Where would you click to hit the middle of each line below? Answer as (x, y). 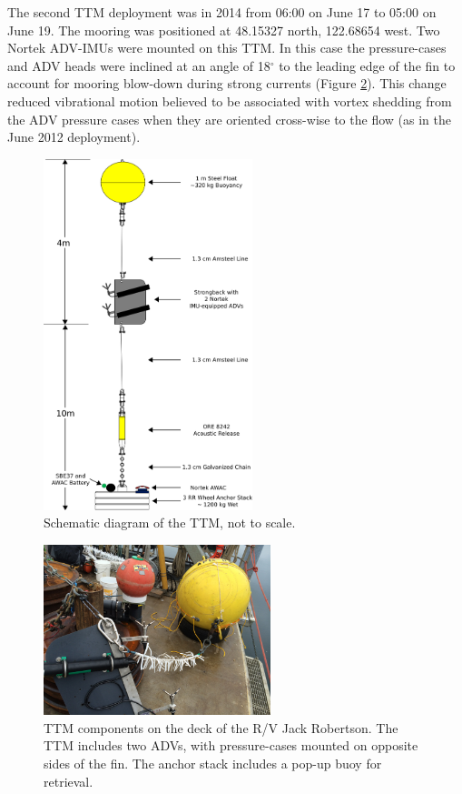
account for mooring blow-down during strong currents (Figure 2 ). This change (227, 83)
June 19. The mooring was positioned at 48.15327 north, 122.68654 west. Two (224, 30)
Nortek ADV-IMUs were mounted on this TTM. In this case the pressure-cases (227, 48)
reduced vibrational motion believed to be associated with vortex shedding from (230, 101)
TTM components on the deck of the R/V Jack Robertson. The (221, 727)
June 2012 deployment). (74, 137)
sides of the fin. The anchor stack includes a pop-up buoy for (213, 764)
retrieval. (69, 781)
